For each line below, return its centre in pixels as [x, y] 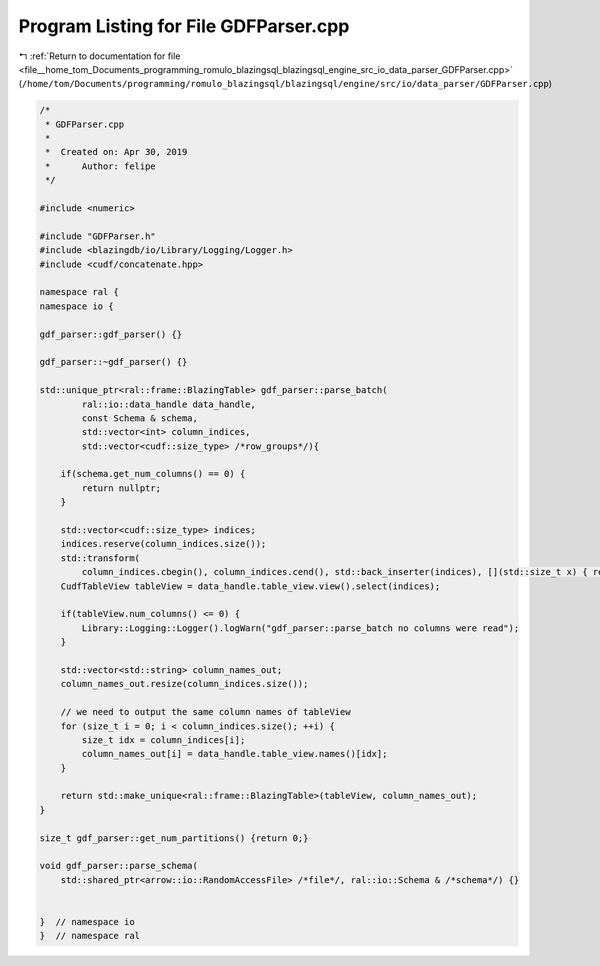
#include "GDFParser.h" [98, 236]
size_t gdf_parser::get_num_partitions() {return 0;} [174, 838]
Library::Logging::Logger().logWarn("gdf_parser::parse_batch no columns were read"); [300, 628]
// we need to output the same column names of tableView [205, 712]
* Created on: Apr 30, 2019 [116, 152]
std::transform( [100, 558]
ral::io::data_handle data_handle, [169, 404]
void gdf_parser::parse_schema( [119, 866]
